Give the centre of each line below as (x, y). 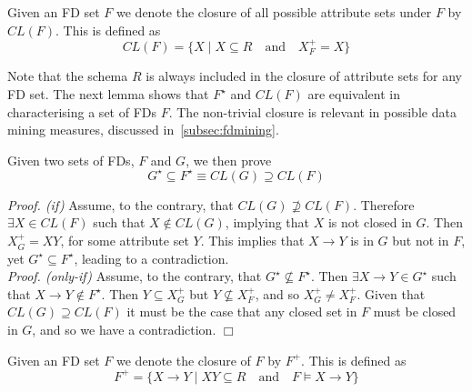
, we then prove (229, 160)
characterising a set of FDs (82, 111)
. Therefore (384, 204)
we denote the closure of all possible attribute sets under (274, 12)
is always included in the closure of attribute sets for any (304, 76)
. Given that (391, 293)
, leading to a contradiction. (151, 258)
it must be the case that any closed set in (242, 312)
